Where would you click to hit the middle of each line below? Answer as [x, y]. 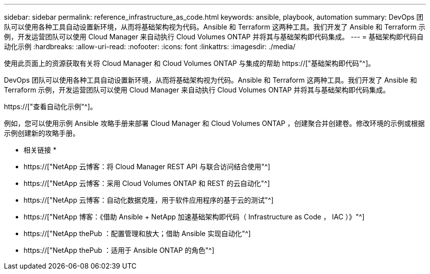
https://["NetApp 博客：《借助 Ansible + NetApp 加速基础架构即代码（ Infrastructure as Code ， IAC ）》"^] [194, 217]
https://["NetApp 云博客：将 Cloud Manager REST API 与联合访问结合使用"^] [147, 167]
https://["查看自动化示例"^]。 [51, 107]
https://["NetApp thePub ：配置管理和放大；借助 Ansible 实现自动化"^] [137, 233]
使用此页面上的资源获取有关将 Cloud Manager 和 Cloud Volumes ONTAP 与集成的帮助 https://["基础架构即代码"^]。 [189, 63]
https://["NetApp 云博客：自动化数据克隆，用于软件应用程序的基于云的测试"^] [149, 200]
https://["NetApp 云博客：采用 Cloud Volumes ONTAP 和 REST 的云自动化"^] [147, 183]
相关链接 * [40, 150]
